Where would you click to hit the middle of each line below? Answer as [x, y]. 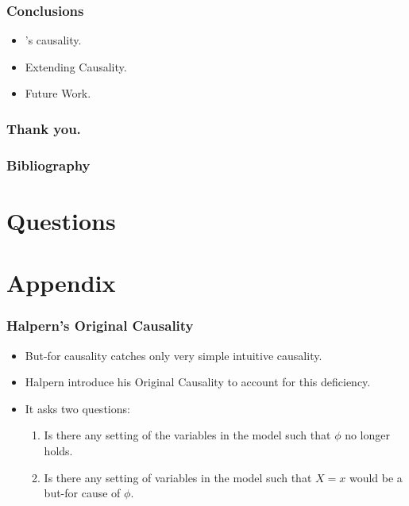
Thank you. [44, 128]
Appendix [61, 283]
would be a [376, 477]
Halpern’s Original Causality [100, 326]
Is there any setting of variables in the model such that [178, 477]
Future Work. [58, 93]
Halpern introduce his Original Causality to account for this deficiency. [198, 382]
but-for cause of [82, 493]
